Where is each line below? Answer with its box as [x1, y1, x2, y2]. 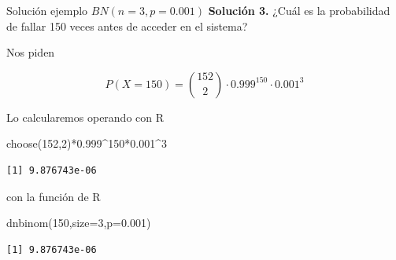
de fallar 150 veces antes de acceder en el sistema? [6, 17, 248, 34]
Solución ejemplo [6, 2, 88, 18]
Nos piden [6, 44, 55, 60]
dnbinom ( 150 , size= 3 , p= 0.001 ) [6, 214, 151, 231]
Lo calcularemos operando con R [6, 108, 165, 125]
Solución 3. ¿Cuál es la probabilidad [208, 2, 390, 18]
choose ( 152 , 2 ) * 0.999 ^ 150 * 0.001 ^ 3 [6, 135, 167, 152]
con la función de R [6, 188, 101, 204]
